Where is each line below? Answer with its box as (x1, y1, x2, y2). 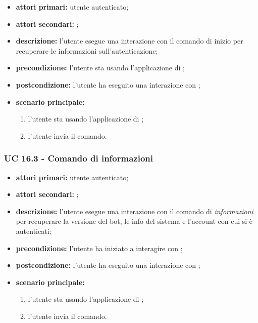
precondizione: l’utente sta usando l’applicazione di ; (16, 62, 185, 73)
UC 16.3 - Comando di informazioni (4, 152, 153, 165)
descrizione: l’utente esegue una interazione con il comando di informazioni (16, 206, 253, 216)
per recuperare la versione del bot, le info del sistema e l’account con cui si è (16, 216, 253, 226)
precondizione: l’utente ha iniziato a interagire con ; (16, 243, 183, 253)
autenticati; (16, 225, 51, 236)
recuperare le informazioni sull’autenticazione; (16, 45, 158, 56)
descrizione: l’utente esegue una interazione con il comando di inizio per (16, 35, 243, 46)
